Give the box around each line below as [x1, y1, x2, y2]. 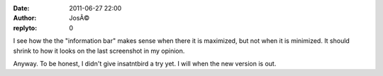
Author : [13, 14, 37, 23]
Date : [13, 4, 30, 12]
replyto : [13, 23, 38, 32]
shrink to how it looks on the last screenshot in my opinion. [13, 46, 185, 55]
